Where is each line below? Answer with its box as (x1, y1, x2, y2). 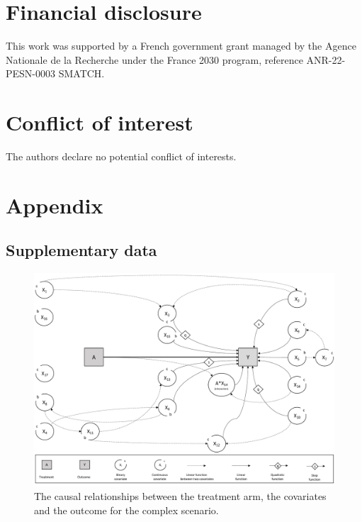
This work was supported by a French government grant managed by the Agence (6, 38, 356, 53)
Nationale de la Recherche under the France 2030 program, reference (6, 52, 303, 67)
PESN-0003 (6, 66, 56, 81)
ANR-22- (306, 52, 346, 67)
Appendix (6, 190, 103, 219)
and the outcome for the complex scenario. (34, 503, 219, 517)
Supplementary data (6, 239, 157, 261)
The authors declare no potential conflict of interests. (6, 149, 237, 164)
